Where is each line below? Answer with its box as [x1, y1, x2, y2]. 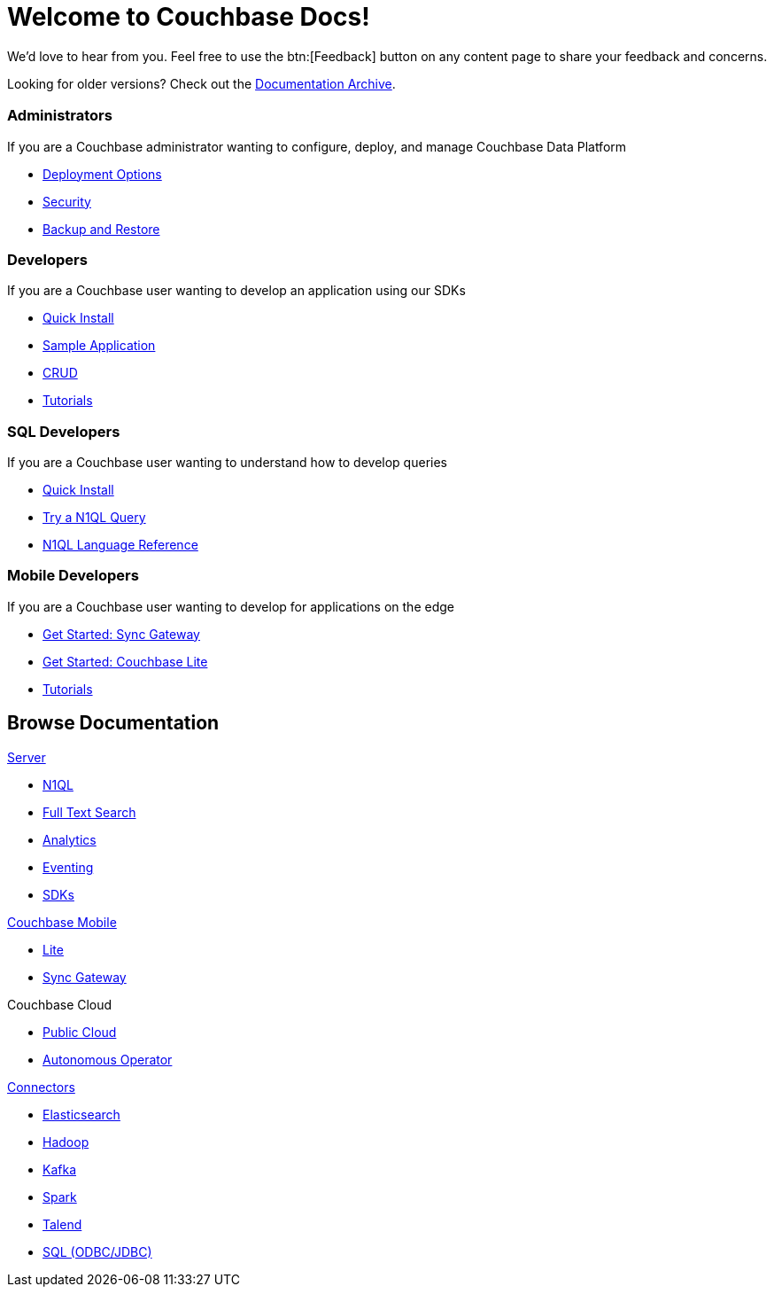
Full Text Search [43, 804, 136, 820]
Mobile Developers [7, 566, 139, 585]
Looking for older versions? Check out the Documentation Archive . [7, 75, 396, 91]
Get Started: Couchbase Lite [43, 653, 208, 669]
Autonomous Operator [43, 1051, 173, 1067]
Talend [43, 1216, 82, 1232]
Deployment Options [43, 166, 162, 182]
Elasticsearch [43, 1106, 120, 1122]
